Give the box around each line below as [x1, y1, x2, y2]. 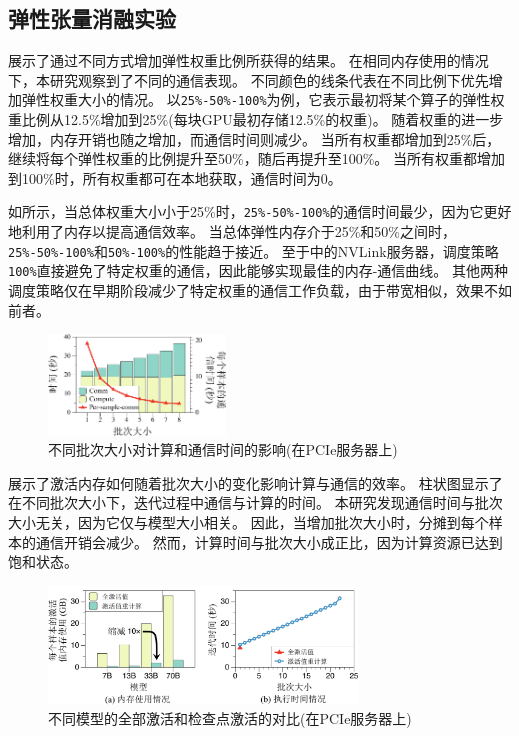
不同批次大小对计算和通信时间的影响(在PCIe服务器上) [48, 439, 398, 460]
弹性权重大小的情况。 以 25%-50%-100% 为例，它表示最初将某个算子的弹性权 [21, 89, 505, 110]
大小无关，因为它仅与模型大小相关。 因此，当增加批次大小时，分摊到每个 [8, 511, 489, 532]
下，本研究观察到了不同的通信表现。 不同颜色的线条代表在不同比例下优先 [8, 69, 489, 90]
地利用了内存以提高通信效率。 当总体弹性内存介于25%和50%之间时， [8, 221, 456, 242]
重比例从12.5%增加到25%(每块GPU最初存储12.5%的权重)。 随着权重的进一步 [8, 109, 504, 130]
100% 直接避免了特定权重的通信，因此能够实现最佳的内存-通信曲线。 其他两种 [8, 260, 508, 281]
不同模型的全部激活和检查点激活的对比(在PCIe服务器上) [48, 708, 412, 729]
